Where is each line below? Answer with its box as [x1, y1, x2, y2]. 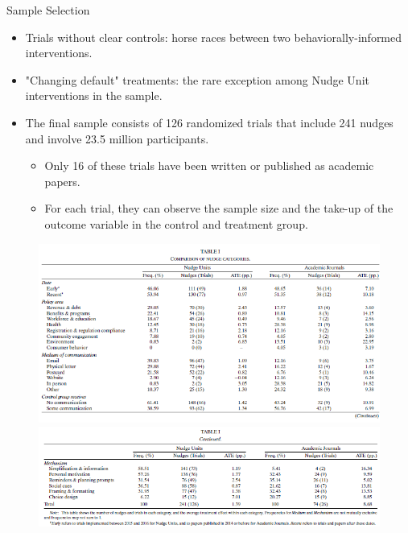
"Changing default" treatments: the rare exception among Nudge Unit [25, 71, 369, 88]
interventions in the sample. [25, 87, 163, 104]
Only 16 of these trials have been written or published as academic [44, 157, 374, 174]
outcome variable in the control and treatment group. [44, 215, 308, 232]
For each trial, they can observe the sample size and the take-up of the [44, 200, 394, 217]
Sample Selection [6, 2, 90, 18]
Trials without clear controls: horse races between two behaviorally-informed [25, 28, 402, 45]
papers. [44, 172, 80, 189]
